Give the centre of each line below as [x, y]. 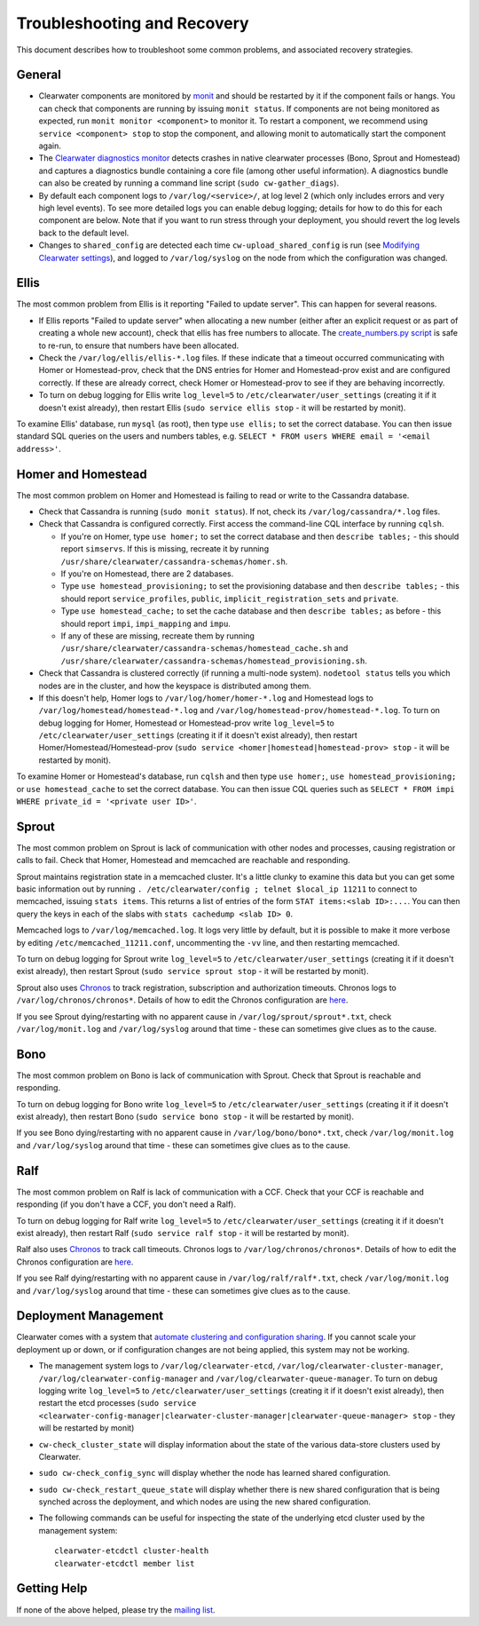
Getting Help [52, 1588]
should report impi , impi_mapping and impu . [145, 623]
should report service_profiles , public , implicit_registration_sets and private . [230, 599]
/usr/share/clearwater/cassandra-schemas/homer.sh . [174, 561]
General [39, 75]
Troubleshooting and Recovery [133, 23]
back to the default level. [84, 233]
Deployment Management [90, 1316]
